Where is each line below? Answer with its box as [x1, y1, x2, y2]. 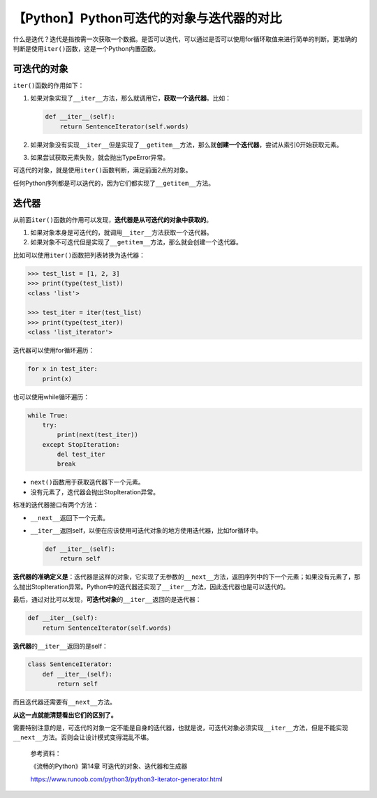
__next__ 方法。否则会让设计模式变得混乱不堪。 [13, 733, 153, 741]
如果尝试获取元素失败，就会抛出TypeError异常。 [30, 153, 170, 161]
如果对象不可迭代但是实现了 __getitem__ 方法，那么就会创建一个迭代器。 [30, 238, 242, 246]
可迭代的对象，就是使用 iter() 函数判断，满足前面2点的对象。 [13, 166, 192, 175]
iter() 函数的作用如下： [13, 81, 84, 89]
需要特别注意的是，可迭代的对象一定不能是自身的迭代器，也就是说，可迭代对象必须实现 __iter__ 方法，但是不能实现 [13, 723, 348, 732]
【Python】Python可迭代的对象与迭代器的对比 [13, 10, 282, 26]
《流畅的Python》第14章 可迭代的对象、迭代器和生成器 [30, 762, 188, 771]
